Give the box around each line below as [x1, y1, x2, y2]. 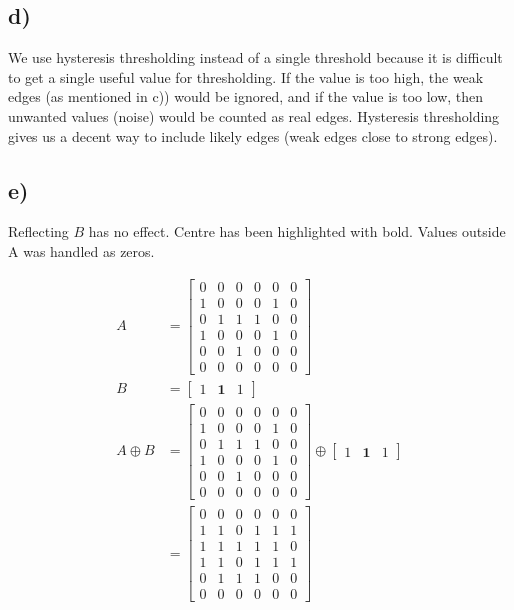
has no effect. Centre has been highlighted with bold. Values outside [88, 221, 506, 242]
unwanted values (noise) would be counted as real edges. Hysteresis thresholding [8, 105, 500, 126]
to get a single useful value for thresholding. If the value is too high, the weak [8, 66, 484, 87]
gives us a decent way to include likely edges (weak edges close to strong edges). [8, 125, 498, 146]
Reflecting [8, 221, 69, 242]
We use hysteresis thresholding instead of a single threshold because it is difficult [8, 47, 503, 68]
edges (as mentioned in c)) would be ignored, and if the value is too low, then [8, 86, 484, 107]
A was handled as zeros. [8, 240, 155, 261]
